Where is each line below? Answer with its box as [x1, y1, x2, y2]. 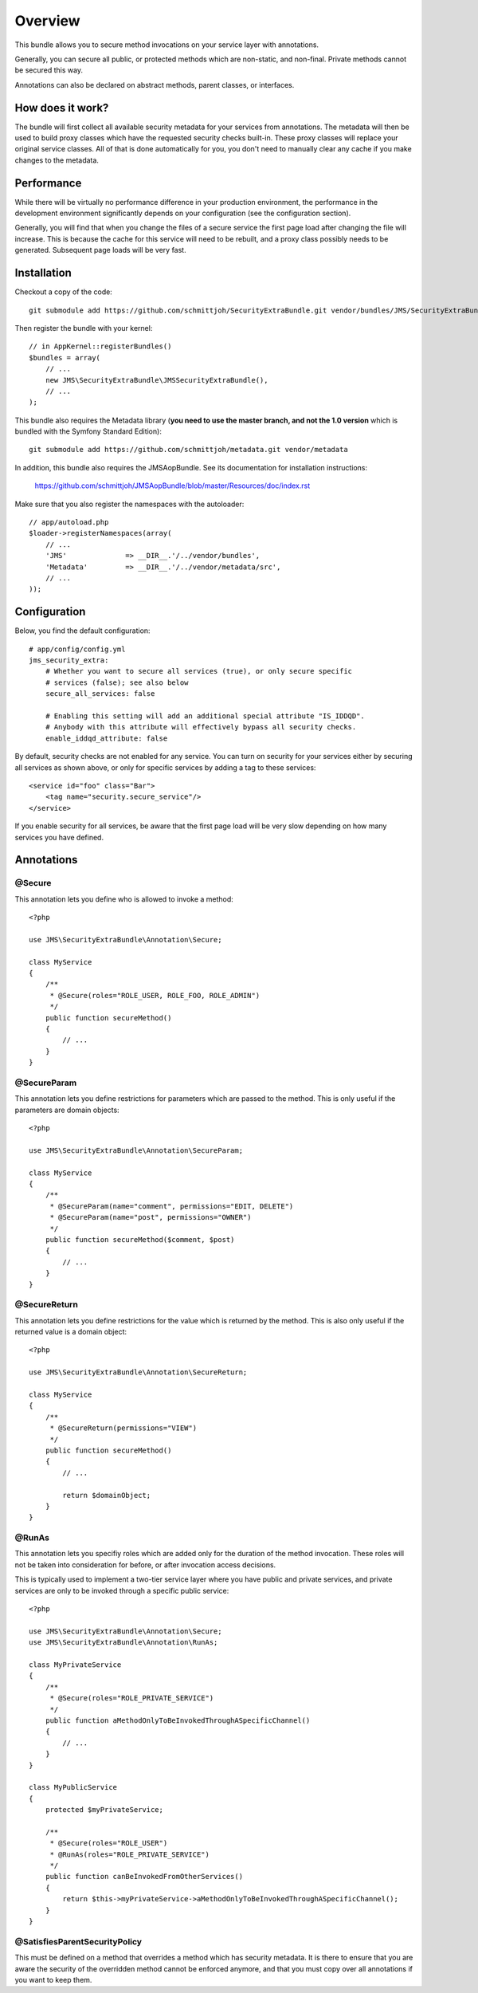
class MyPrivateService [29, 1660, 122, 1669]
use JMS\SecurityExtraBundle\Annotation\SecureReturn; [29, 1368, 248, 1377]
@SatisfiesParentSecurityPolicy [14, 1936, 143, 1947]
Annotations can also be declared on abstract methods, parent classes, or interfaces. [14, 80, 295, 89]
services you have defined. [14, 832, 104, 842]
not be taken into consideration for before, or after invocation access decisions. [14, 1559, 276, 1570]
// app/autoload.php [29, 518, 109, 527]
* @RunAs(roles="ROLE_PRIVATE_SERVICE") [49, 1850, 210, 1859]
